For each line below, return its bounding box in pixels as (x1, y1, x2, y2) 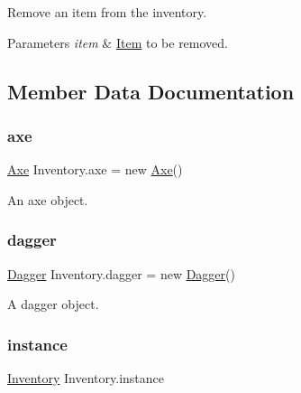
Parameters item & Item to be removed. (7, 33, 229, 51)
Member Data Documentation (7, 77, 295, 105)
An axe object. (7, 190, 88, 209)
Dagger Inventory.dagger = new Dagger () (7, 264, 235, 283)
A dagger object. (7, 295, 99, 313)
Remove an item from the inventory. (7, 3, 207, 21)
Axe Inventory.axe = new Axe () (7, 160, 183, 179)
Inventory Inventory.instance (7, 369, 165, 387)
